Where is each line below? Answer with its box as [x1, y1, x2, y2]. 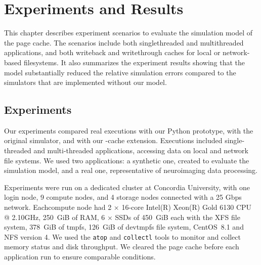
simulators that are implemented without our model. [4, 77, 167, 87]
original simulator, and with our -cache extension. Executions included [4, 135, 223, 146]
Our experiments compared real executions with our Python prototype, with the [4, 125, 253, 136]
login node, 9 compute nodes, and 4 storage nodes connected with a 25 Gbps [4, 192, 242, 202]
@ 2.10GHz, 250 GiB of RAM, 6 [4, 211, 105, 222]
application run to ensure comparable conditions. [4, 251, 156, 262]
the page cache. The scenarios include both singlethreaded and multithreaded [4, 37, 244, 48]
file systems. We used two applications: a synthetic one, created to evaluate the [4, 155, 249, 165]
